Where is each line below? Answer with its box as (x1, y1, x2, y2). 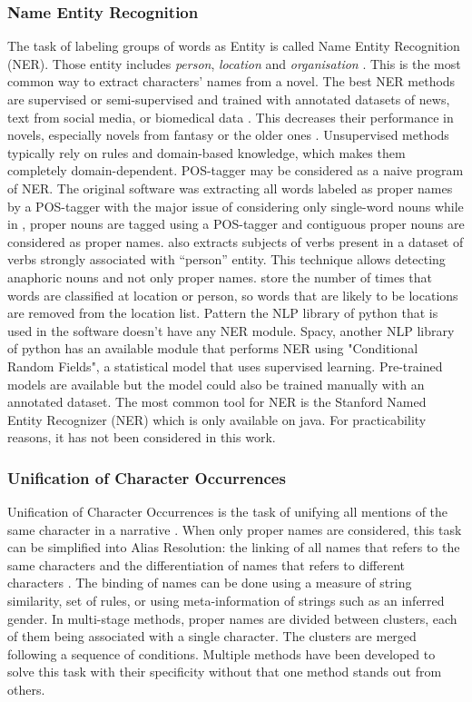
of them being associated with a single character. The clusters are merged (7, 627, 417, 646)
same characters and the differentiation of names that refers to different (7, 555, 406, 574)
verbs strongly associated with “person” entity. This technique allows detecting (7, 250, 446, 269)
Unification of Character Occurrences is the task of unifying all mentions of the (7, 502, 448, 521)
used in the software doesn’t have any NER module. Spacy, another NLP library (7, 321, 455, 340)
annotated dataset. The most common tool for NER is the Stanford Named (7, 392, 427, 411)
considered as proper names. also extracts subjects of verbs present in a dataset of (7, 232, 464, 251)
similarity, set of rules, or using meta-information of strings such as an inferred (7, 591, 445, 610)
